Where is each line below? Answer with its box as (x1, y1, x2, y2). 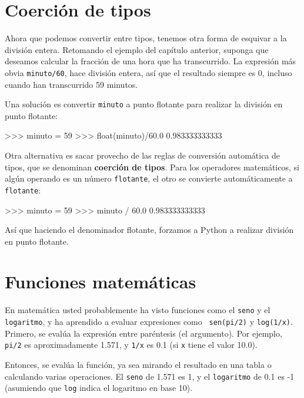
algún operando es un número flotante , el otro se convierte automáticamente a (5, 172, 293, 185)
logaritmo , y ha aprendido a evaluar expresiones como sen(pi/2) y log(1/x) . (5, 315, 293, 328)
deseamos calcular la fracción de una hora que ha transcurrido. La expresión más (5, 55, 296, 67)
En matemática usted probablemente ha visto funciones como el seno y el (5, 304, 270, 316)
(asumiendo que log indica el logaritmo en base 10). (5, 381, 193, 394)
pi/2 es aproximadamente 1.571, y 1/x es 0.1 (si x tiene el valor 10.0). (5, 338, 258, 351)
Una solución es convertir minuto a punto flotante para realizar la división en (5, 98, 283, 110)
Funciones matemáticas (5, 269, 196, 294)
